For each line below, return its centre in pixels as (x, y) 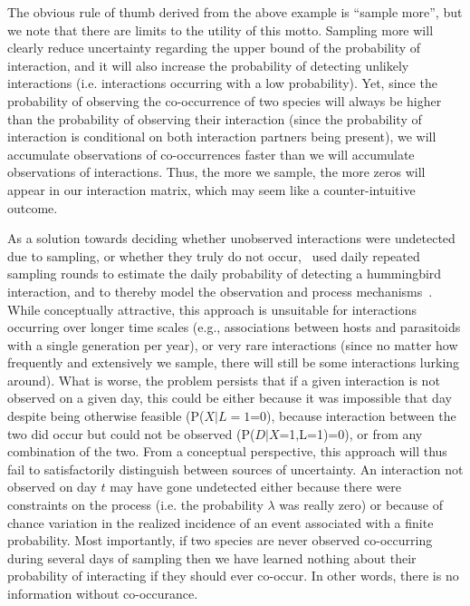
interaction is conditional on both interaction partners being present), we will (222, 137)
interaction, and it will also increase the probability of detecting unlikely (208, 65)
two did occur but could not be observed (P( (131, 433)
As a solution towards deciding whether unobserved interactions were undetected (231, 238)
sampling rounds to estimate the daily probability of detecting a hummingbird (225, 274)
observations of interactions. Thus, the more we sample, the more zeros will (216, 172)
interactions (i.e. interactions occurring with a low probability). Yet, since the (222, 83)
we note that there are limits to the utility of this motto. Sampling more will (221, 29)
